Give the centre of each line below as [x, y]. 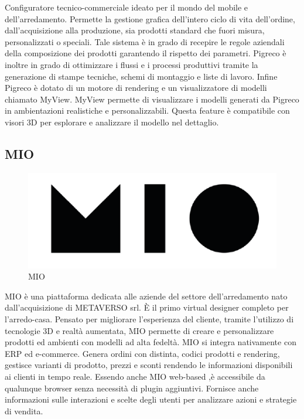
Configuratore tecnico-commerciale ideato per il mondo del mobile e [127, 7]
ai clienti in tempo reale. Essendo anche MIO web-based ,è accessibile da [135, 376]
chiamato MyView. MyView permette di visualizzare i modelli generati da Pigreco [152, 99]
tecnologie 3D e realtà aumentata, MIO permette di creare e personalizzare [139, 330]
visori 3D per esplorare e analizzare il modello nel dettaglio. [112, 122]
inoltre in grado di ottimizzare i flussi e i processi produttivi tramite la [131, 64]
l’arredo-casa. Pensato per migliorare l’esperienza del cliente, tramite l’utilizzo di [149, 318]
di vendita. [24, 411]
